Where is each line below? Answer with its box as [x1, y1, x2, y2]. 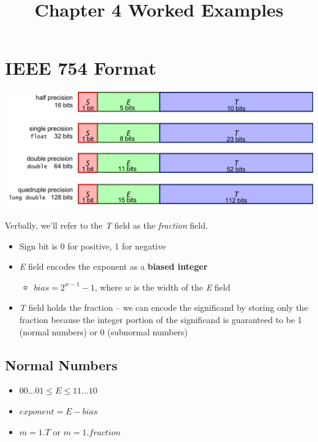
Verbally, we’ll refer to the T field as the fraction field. [5, 219, 208, 232]
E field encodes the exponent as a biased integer [19, 260, 208, 273]
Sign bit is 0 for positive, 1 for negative [19, 239, 166, 252]
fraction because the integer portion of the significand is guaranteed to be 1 [19, 313, 302, 326]
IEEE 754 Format [5, 55, 157, 80]
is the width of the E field [133, 280, 231, 293]
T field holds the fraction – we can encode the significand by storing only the [19, 301, 308, 314]
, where [94, 280, 122, 293]
